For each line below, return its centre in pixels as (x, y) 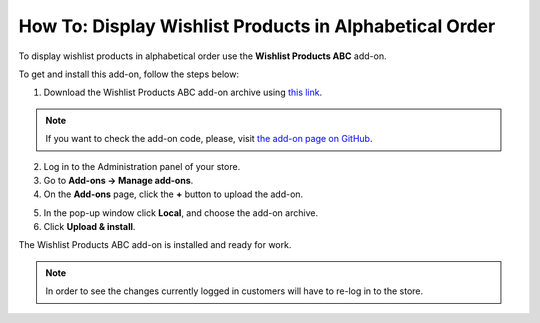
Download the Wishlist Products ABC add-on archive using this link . (183, 92)
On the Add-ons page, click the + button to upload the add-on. (173, 194)
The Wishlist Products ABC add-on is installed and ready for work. (155, 245)
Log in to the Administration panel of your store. (142, 166)
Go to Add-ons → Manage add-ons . (118, 180)
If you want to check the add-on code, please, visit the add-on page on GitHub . (209, 139)
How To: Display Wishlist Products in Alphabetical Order (257, 26)
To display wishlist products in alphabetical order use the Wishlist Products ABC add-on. (202, 56)
